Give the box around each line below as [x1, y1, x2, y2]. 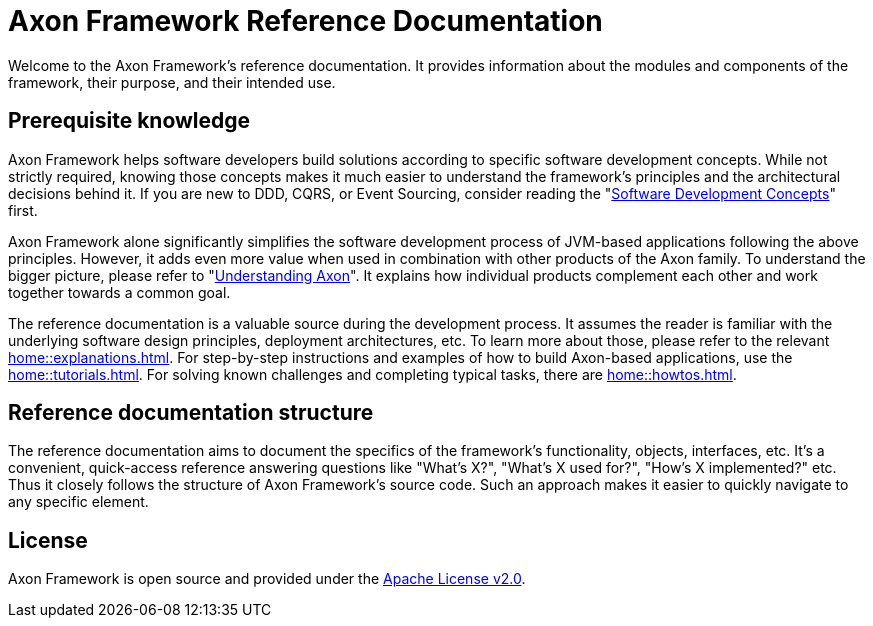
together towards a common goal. [8, 283, 231, 301]
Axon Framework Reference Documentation [8, 4, 603, 38]
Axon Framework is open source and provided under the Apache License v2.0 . [8, 570, 526, 588]
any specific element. [8, 493, 149, 511]
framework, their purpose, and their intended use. [8, 73, 336, 91]
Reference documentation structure [8, 400, 374, 426]
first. [8, 201, 38, 219]
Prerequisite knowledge [8, 108, 251, 134]
